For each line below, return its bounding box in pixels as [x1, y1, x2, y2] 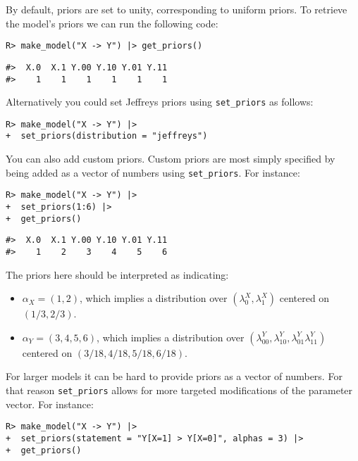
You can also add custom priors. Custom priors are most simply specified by [6, 151, 335, 166]
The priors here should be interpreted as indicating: [6, 267, 229, 282]
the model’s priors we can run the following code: [6, 15, 218, 30]
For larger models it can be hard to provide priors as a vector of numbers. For [6, 369, 342, 384]
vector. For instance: [6, 396, 94, 411]
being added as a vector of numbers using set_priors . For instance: [6, 165, 300, 179]
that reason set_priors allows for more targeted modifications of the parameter [6, 383, 353, 398]
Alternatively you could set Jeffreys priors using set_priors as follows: [6, 94, 314, 109]
